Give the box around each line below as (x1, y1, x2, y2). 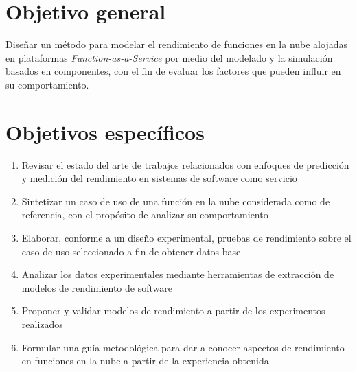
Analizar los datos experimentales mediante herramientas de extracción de (21, 267, 334, 281)
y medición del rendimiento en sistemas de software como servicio (21, 171, 297, 185)
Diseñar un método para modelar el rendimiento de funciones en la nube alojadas (5, 37, 347, 51)
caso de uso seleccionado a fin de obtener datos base (21, 244, 241, 258)
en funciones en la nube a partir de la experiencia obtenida (21, 353, 269, 368)
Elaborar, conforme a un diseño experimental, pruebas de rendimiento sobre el (21, 231, 352, 244)
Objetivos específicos (5, 117, 205, 146)
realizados (21, 316, 63, 331)
